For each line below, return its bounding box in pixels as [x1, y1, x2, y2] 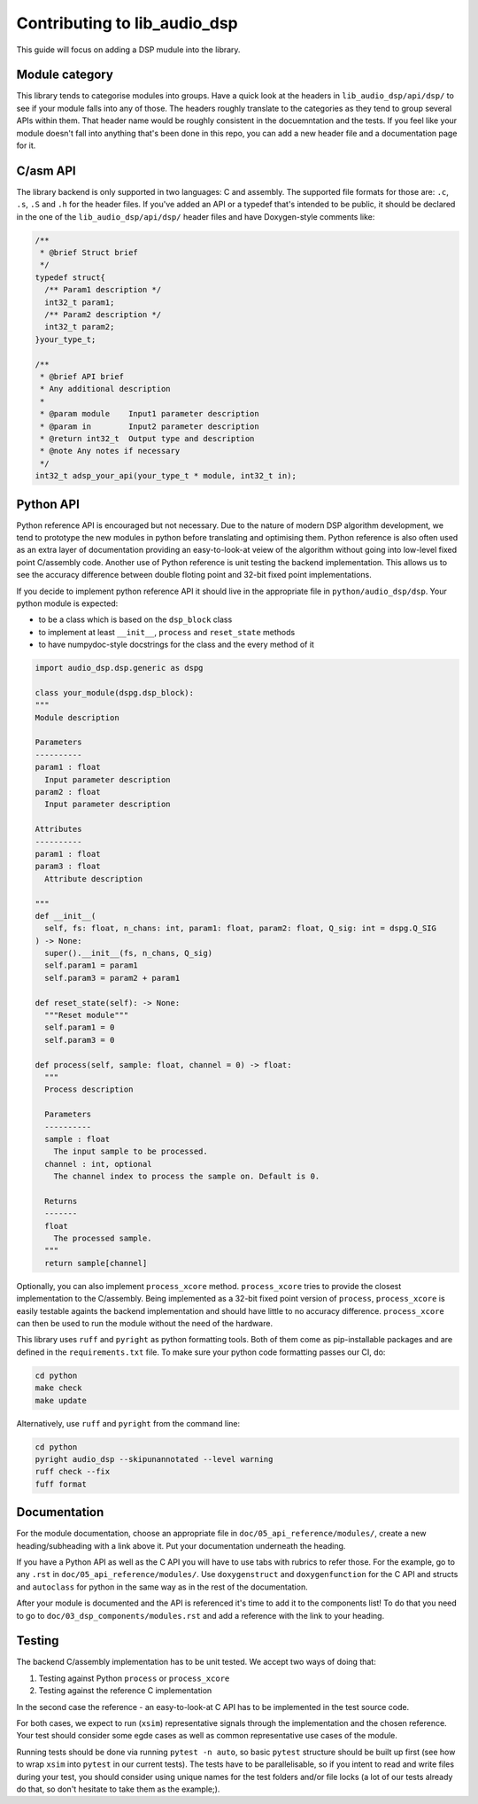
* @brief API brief [40, 371, 124, 381]
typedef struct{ [35, 272, 106, 283]
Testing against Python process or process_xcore [38, 1673, 230, 1683]
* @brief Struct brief [40, 248, 139, 258]
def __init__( [35, 911, 96, 921]
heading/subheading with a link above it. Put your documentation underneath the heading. [16, 1540, 346, 1551]
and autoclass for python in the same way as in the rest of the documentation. [16, 1582, 309, 1592]
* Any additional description [40, 384, 172, 394]
